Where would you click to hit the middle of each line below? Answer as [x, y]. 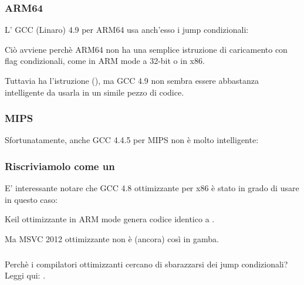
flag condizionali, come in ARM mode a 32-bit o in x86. [105, 61]
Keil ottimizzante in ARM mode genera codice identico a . [110, 219]
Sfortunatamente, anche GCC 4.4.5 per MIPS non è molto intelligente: [132, 140]
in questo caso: [31, 199]
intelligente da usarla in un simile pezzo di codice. [94, 92]
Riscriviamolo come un [60, 166]
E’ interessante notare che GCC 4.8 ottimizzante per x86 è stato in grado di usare [152, 188]
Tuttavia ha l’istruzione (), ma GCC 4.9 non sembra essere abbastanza [132, 80]
